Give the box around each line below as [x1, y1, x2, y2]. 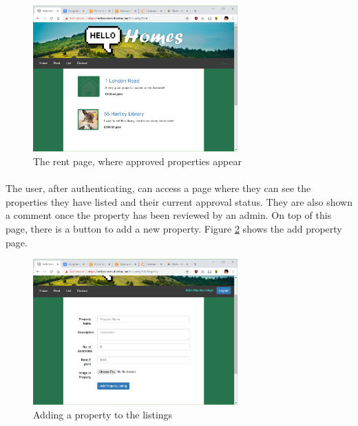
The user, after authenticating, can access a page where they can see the [6, 181, 311, 195]
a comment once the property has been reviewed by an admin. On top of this [6, 208, 332, 222]
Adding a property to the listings [33, 407, 173, 422]
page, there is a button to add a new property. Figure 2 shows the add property [6, 221, 342, 235]
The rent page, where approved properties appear [33, 153, 242, 168]
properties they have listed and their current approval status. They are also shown [6, 194, 352, 209]
